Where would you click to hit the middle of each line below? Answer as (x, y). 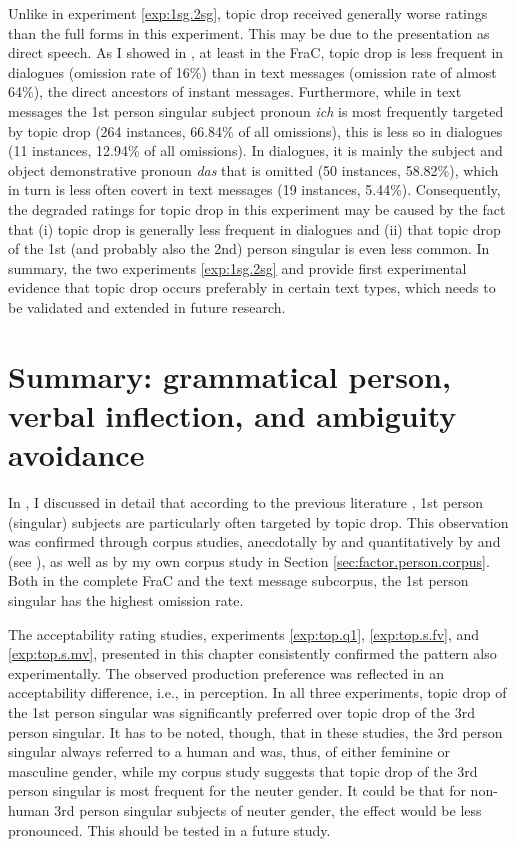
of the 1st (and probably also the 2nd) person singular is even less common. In (249, 248)
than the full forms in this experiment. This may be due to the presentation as (249, 32)
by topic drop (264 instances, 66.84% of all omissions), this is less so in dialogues (255, 130)
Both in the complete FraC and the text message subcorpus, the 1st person (238, 580)
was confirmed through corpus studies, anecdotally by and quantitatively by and (254, 541)
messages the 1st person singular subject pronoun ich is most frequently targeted (256, 110)
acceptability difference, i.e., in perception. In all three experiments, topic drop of (257, 692)
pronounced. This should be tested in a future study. (169, 829)
